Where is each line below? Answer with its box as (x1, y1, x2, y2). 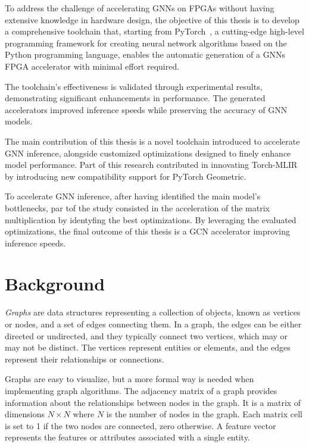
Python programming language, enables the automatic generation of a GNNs (5, 48, 286, 61)
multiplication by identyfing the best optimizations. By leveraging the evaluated (5, 213, 296, 226)
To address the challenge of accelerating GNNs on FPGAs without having (5, 2, 274, 14)
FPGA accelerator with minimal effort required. (5, 60, 180, 72)
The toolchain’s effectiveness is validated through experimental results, (5, 80, 263, 92)
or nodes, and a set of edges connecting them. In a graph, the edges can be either (5, 318, 302, 330)
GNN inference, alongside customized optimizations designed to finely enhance (5, 146, 291, 159)
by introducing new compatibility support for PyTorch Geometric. (5, 170, 246, 182)
